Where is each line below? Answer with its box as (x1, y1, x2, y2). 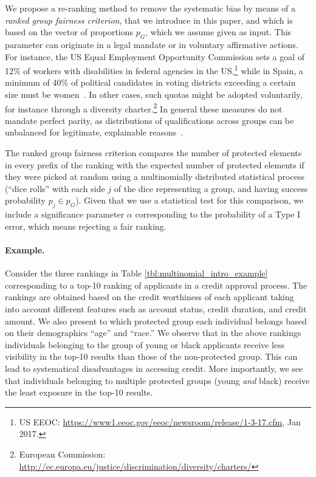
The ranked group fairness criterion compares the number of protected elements (5, 146, 302, 159)
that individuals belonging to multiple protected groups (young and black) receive (5, 374, 310, 386)
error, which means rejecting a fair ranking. (5, 219, 167, 232)
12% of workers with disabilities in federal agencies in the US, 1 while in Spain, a (5, 63, 303, 77)
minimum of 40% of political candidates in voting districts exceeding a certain (5, 76, 296, 89)
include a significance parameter (5, 208, 125, 221)
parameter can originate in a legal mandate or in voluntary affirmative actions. (5, 38, 298, 50)
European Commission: (19, 447, 106, 460)
